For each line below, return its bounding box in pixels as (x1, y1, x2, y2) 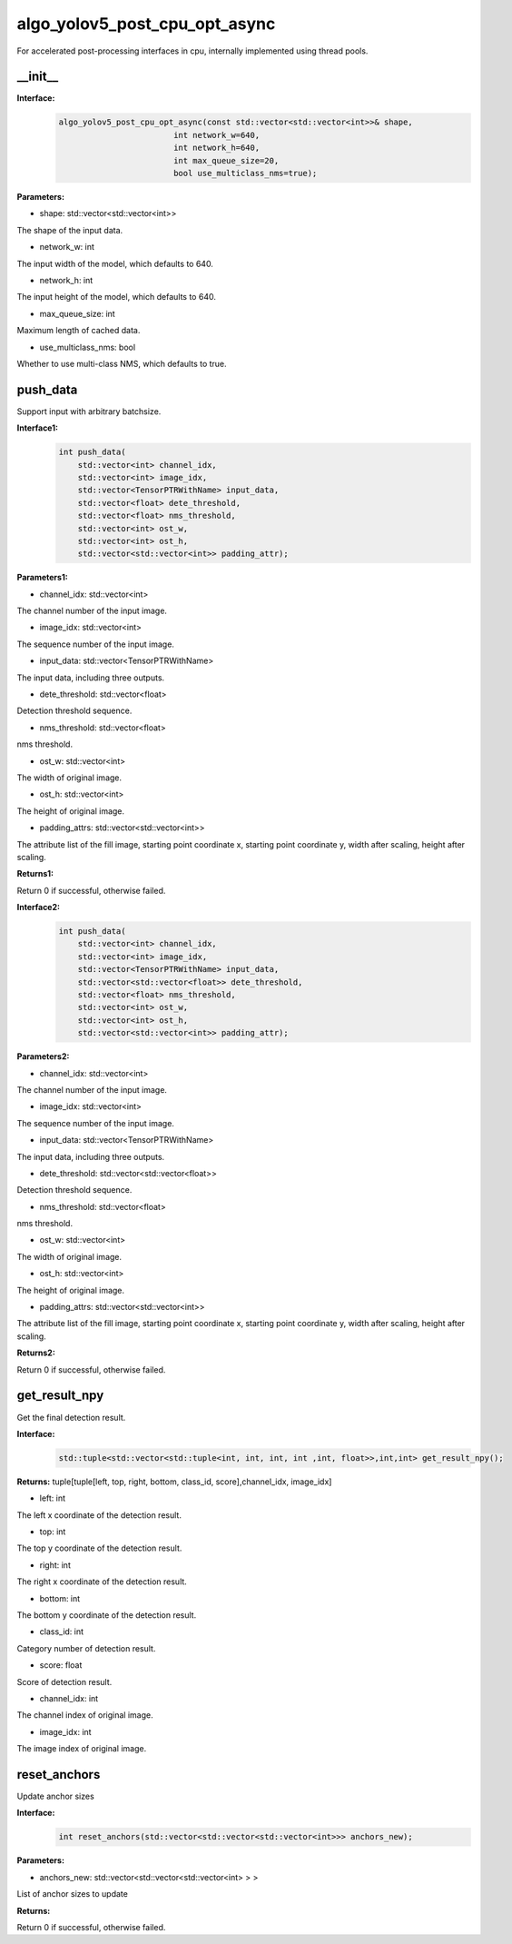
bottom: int (39, 1592, 81, 1603)
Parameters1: (16, 572, 68, 583)
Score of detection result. (16, 1676, 113, 1687)
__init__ (16, 69, 59, 84)
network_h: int (39, 274, 94, 285)
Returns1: (16, 868, 54, 879)
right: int (39, 1559, 72, 1571)
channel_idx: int (39, 1692, 99, 1703)
